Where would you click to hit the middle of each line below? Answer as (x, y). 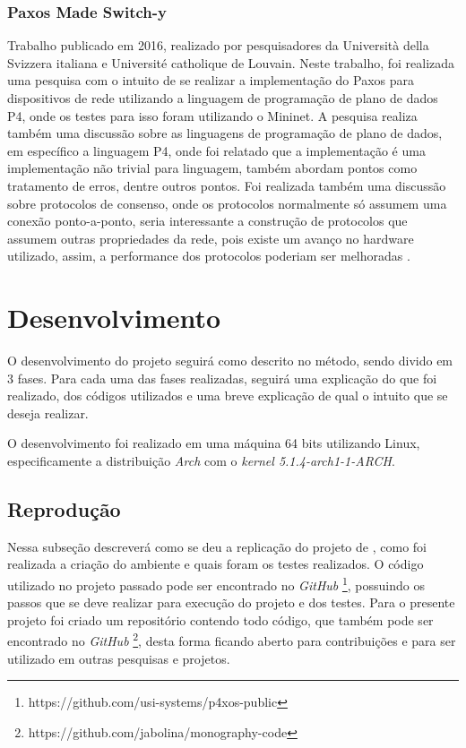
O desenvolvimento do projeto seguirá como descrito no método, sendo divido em (230, 361)
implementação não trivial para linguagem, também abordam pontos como (212, 168)
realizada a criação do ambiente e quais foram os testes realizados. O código (216, 564)
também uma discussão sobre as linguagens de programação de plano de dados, (225, 133)
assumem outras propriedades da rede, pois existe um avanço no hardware (211, 238)
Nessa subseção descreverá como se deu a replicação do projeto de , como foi (217, 546)
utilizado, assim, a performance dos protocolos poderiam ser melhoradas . (209, 256)
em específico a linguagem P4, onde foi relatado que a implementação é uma (216, 150)
